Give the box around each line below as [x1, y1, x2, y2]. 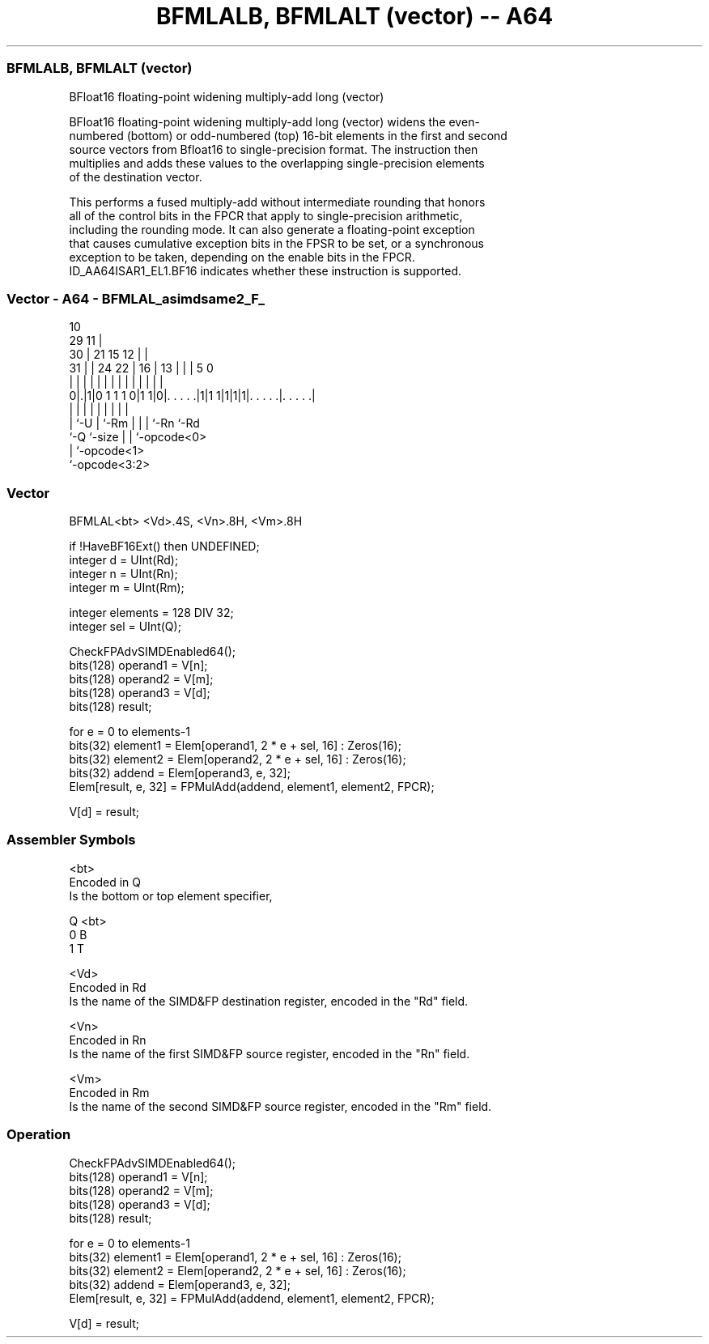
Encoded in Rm [69, 1085, 150, 1099]
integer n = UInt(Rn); [69, 567, 178, 581]
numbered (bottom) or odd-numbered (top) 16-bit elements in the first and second [69, 128, 507, 142]
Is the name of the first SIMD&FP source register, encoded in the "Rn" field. [69, 1046, 470, 1061]
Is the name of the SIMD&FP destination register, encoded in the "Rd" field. [69, 993, 469, 1008]
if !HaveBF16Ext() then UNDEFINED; [69, 539, 260, 553]
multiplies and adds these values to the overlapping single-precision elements [69, 155, 485, 170]
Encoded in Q [69, 874, 142, 889]
